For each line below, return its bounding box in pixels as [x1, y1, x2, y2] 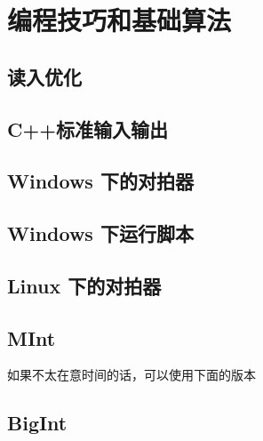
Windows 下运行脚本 [7, 220, 194, 247]
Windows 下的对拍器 [7, 167, 194, 195]
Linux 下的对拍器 [7, 271, 162, 299]
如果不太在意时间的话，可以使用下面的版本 [7, 365, 256, 384]
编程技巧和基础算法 [7, 2, 232, 38]
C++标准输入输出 [7, 115, 168, 142]
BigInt [7, 409, 68, 437]
